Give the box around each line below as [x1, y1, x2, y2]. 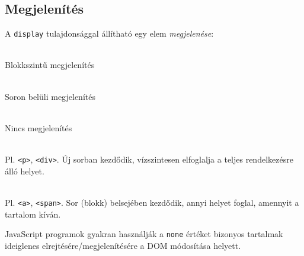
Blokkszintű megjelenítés [5, 59, 95, 71]
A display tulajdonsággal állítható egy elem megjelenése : [5, 27, 214, 40]
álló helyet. [5, 164, 44, 177]
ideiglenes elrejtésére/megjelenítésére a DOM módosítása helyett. [5, 239, 241, 251]
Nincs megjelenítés [5, 121, 72, 134]
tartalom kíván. [5, 208, 61, 220]
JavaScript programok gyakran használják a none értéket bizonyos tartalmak [5, 228, 283, 240]
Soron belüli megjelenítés [5, 90, 95, 102]
